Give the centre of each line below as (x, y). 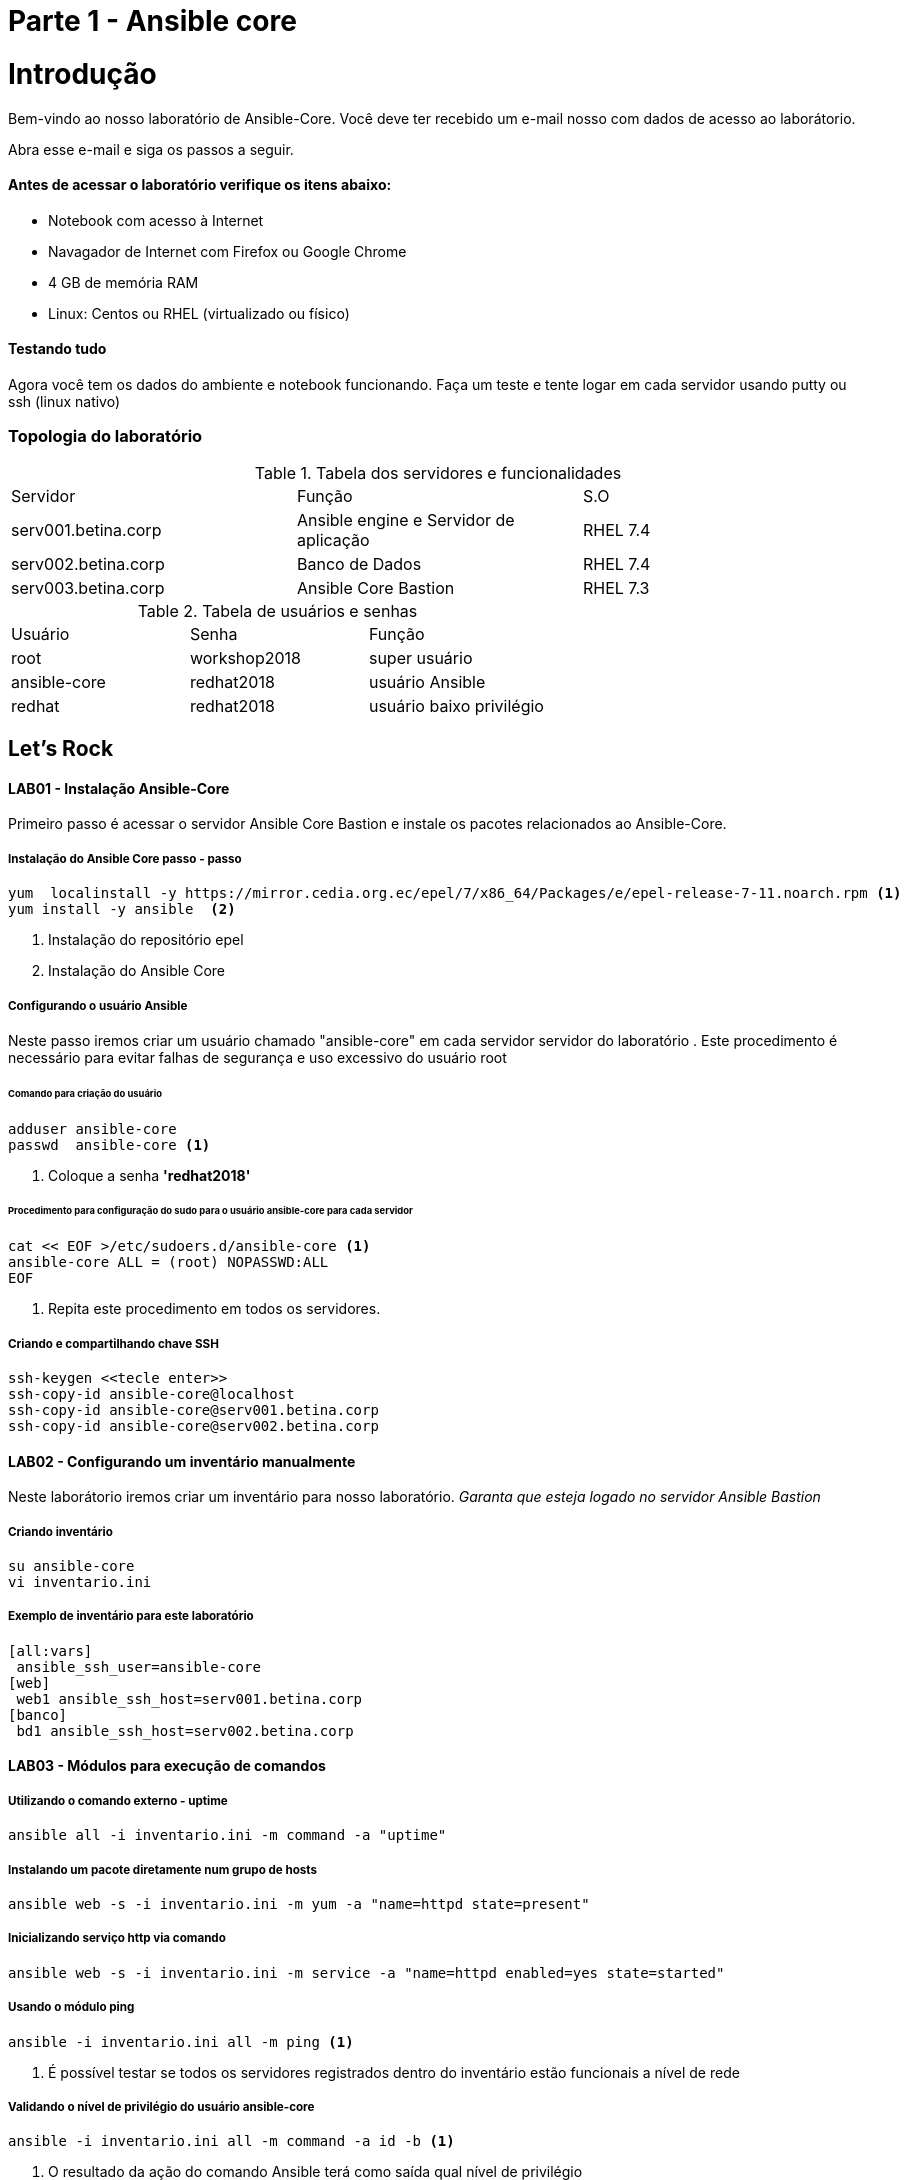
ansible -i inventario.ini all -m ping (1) (181, 2041)
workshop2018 (245, 657)
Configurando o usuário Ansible (98, 1005)
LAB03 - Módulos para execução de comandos (167, 1766)
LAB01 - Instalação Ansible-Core (119, 788)
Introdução (82, 73)
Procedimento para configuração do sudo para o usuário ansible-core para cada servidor (210, 1211)
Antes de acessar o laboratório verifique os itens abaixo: (200, 185)
